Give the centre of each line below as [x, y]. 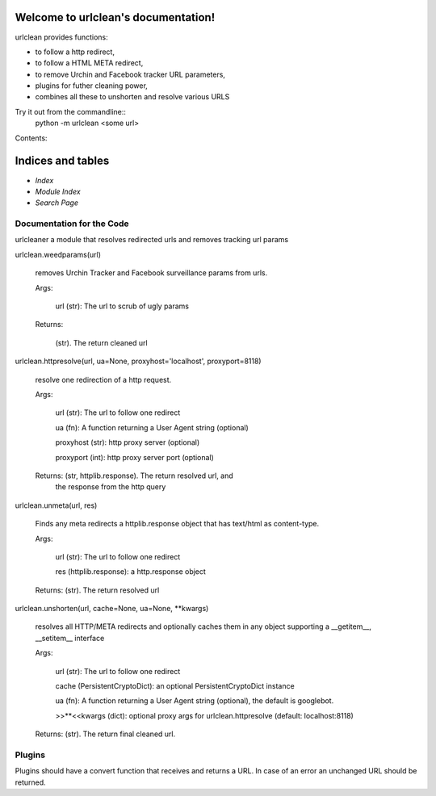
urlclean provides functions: [61, 37]
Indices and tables [62, 161]
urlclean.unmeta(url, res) [56, 505]
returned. [30, 782]
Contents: [31, 138]
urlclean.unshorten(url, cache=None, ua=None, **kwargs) [112, 609]
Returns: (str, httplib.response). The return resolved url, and [134, 476]
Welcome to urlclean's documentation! [115, 17]
